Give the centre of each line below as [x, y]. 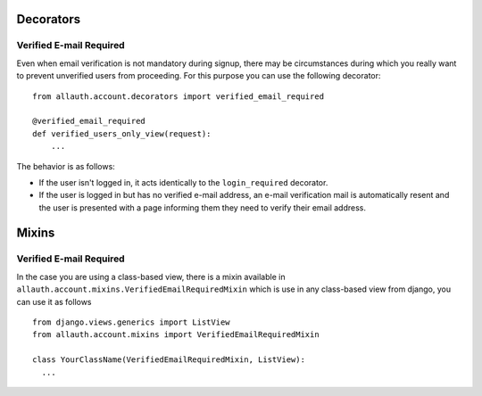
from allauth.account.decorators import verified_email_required [179, 96]
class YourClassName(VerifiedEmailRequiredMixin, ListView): [169, 360]
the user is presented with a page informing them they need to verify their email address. [202, 207]
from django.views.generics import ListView [132, 322]
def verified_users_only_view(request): [122, 133]
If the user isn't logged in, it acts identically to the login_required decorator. [183, 182]
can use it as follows [54, 301]
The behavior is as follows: [66, 166]
